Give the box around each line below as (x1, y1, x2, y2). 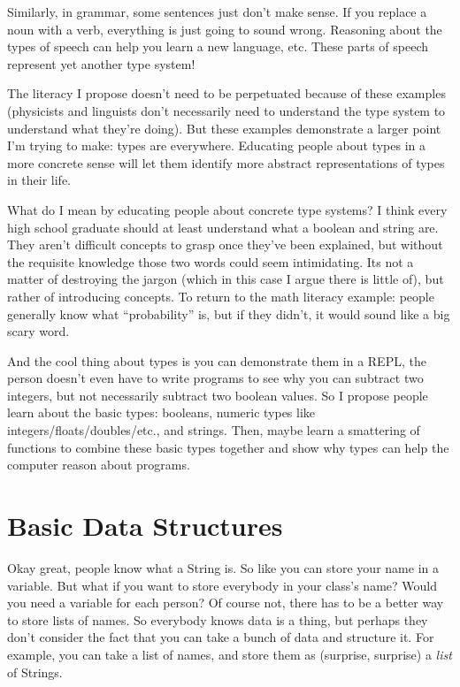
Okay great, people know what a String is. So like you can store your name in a (7, 558, 439, 576)
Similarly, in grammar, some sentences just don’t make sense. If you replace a (7, 3, 427, 20)
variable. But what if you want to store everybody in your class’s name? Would (7, 576, 437, 594)
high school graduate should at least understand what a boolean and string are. (7, 218, 439, 236)
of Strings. (7, 662, 63, 681)
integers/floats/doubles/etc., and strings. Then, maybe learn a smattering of (7, 421, 420, 439)
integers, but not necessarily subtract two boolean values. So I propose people (7, 385, 428, 404)
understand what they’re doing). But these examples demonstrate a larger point (7, 118, 441, 137)
